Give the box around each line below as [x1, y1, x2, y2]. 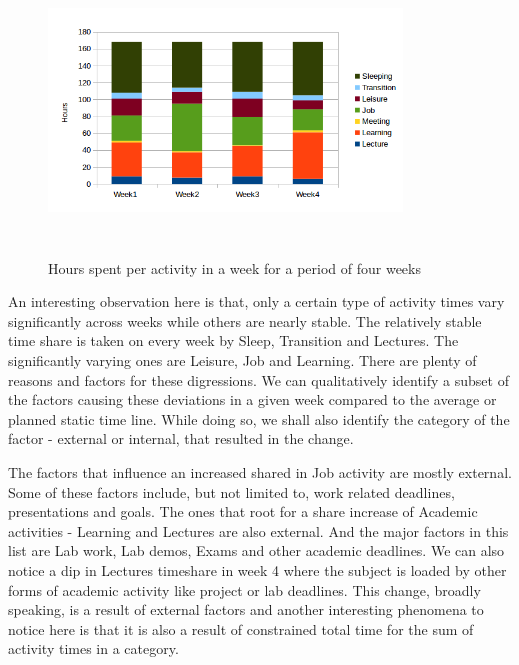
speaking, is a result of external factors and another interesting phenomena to [8, 599, 484, 620]
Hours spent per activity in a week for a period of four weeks [48, 257, 421, 278]
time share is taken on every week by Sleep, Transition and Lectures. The [8, 330, 459, 351]
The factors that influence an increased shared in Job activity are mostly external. [8, 461, 512, 482]
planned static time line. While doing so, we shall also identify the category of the [8, 408, 510, 429]
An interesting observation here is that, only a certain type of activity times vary [8, 291, 505, 312]
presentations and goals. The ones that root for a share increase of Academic [8, 501, 478, 522]
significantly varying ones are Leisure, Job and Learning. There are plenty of [8, 349, 477, 370]
